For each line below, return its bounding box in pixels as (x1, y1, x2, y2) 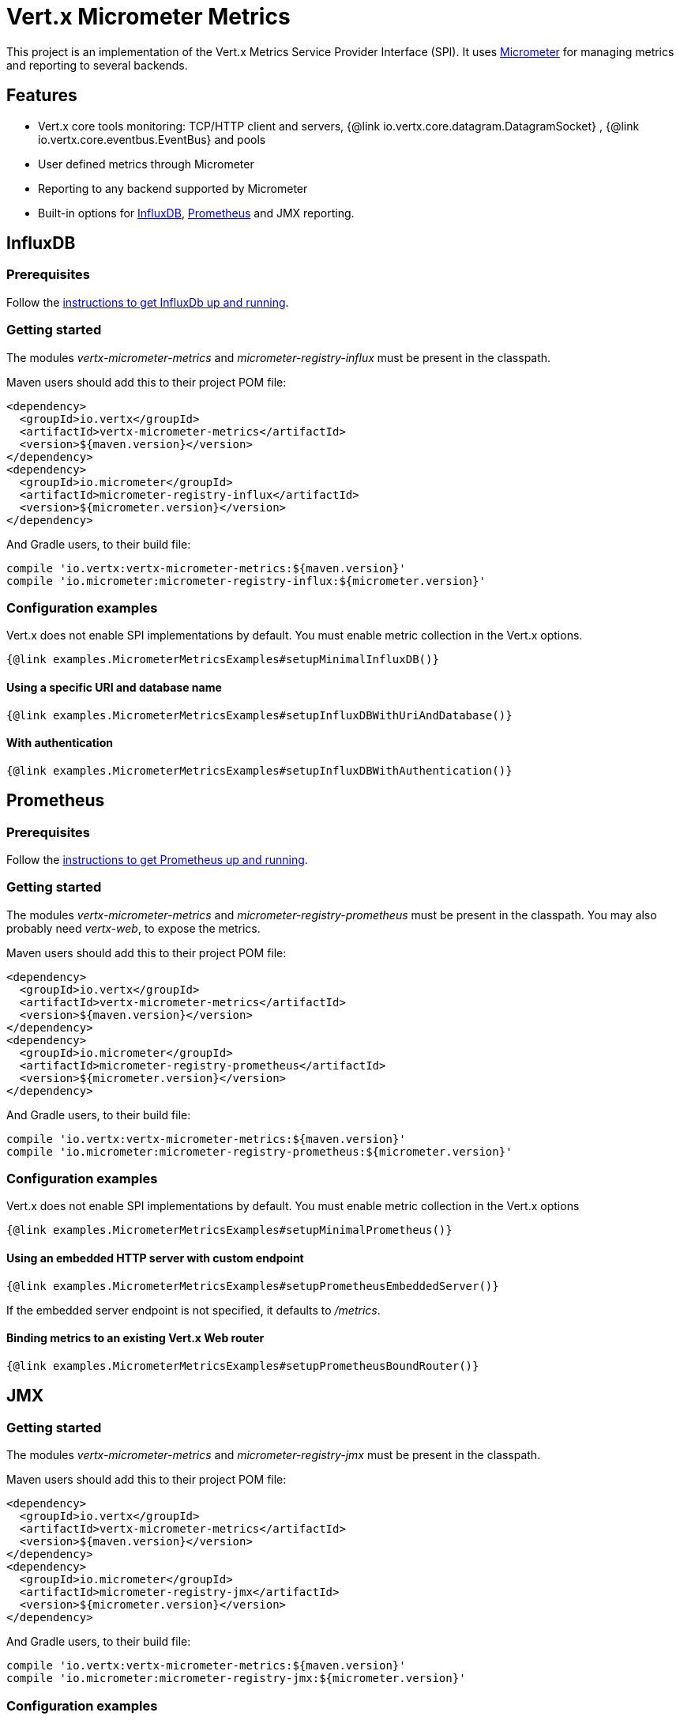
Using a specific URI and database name (6, 680, 222, 694)
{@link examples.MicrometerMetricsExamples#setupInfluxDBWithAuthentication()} (6, 764, 513, 777)
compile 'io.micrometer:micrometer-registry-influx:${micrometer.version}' (6, 574, 486, 587)
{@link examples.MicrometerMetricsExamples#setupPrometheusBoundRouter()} (6, 1359, 479, 1372)
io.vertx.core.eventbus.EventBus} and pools (38, 132, 266, 146)
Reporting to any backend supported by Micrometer (38, 181, 308, 195)
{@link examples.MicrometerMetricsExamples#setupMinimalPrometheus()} (6, 1224, 453, 1237)
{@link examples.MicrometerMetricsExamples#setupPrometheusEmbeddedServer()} (6, 1279, 499, 1292)
